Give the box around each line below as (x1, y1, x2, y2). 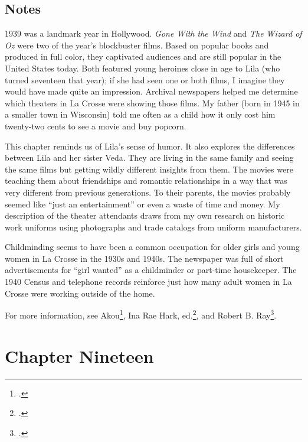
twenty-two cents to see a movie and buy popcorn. (5, 119, 186, 132)
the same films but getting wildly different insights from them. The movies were (5, 162, 293, 175)
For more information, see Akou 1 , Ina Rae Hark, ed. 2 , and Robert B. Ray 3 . (5, 307, 277, 321)
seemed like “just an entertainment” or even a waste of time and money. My (5, 197, 280, 210)
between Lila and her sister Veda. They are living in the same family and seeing (5, 151, 294, 164)
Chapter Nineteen (5, 343, 154, 368)
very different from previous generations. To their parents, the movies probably (5, 186, 291, 198)
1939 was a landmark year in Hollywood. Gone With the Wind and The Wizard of (5, 27, 302, 40)
